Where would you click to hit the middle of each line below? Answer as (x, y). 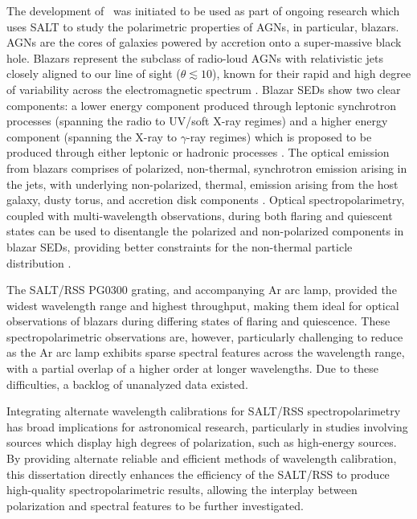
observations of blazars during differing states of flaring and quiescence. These (198, 321)
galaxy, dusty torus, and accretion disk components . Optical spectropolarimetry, (206, 200)
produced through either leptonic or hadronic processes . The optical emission (198, 152)
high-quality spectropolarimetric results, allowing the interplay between (182, 490)
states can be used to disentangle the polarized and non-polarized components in (205, 231)
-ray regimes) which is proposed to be (279, 136)
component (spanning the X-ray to (92, 136)
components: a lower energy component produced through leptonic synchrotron (201, 105)
